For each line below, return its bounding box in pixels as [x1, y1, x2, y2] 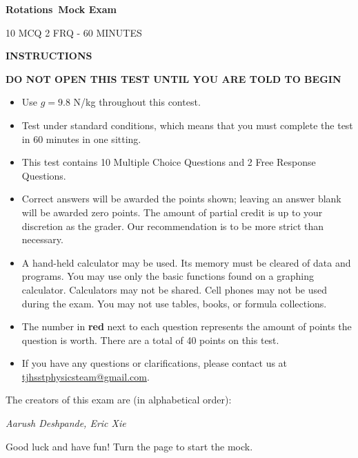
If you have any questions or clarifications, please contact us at [21, 356, 288, 370]
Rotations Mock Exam [6, 2, 117, 16]
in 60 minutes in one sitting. [21, 131, 141, 146]
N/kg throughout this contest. [73, 95, 201, 109]
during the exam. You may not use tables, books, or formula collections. [21, 296, 327, 310]
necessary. [21, 232, 63, 247]
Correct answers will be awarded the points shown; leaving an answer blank [21, 191, 341, 206]
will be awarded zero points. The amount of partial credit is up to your [21, 204, 323, 219]
